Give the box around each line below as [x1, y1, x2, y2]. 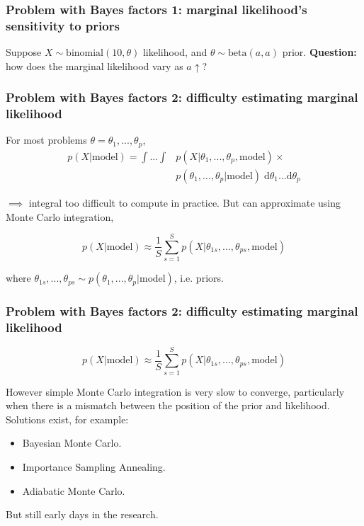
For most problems [6, 132, 87, 147]
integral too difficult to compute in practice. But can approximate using [28, 195, 341, 210]
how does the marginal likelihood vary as [6, 58, 183, 73]
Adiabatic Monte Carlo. [22, 483, 125, 498]
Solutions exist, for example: [6, 411, 129, 426]
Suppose [6, 45, 42, 59]
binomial [66, 48, 103, 59]
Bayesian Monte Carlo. [22, 435, 122, 450]
